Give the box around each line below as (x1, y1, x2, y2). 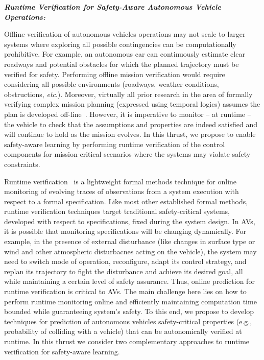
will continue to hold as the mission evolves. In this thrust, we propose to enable (4, 129, 256, 139)
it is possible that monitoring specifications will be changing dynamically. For (4, 226, 246, 236)
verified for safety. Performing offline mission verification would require (4, 68, 225, 79)
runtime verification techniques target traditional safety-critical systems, (4, 206, 230, 217)
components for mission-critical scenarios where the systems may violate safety (4, 149, 251, 159)
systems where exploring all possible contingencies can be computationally (4, 38, 236, 49)
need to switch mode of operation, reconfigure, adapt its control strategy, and (4, 256, 247, 267)
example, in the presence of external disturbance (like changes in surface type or (4, 236, 255, 247)
